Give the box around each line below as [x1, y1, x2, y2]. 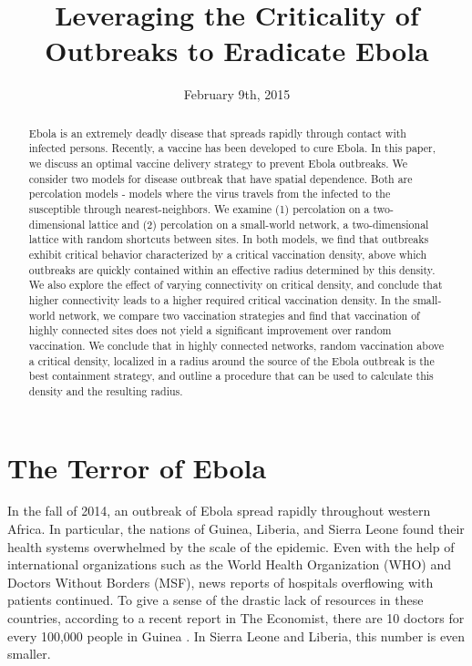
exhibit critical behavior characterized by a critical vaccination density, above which [28, 246, 427, 261]
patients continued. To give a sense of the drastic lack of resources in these [7, 590, 424, 610]
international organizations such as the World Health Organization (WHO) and [7, 555, 451, 574]
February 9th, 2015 [183, 85, 291, 104]
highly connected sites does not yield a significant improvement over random [28, 323, 392, 338]
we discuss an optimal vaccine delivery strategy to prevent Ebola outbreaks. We [28, 156, 407, 171]
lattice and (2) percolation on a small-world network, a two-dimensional [88, 216, 429, 231]
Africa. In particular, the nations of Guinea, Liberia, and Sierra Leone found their [7, 519, 465, 538]
